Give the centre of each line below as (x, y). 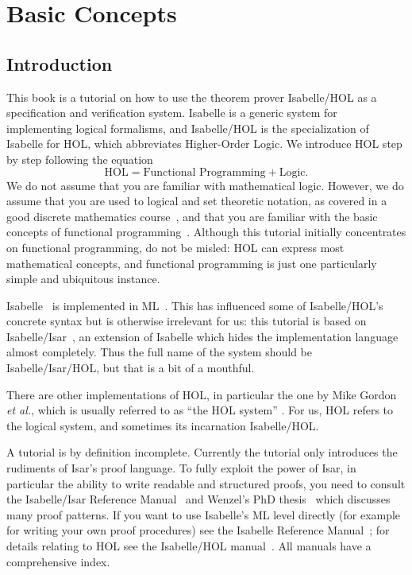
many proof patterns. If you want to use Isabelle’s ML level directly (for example (204, 514)
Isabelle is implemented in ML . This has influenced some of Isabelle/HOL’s (195, 305)
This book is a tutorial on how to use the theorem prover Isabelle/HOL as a (192, 97)
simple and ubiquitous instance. (83, 279)
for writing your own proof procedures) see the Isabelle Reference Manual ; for (198, 530)
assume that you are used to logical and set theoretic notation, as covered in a (197, 201)
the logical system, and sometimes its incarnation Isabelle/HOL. (163, 425)
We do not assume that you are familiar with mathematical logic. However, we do (205, 185)
